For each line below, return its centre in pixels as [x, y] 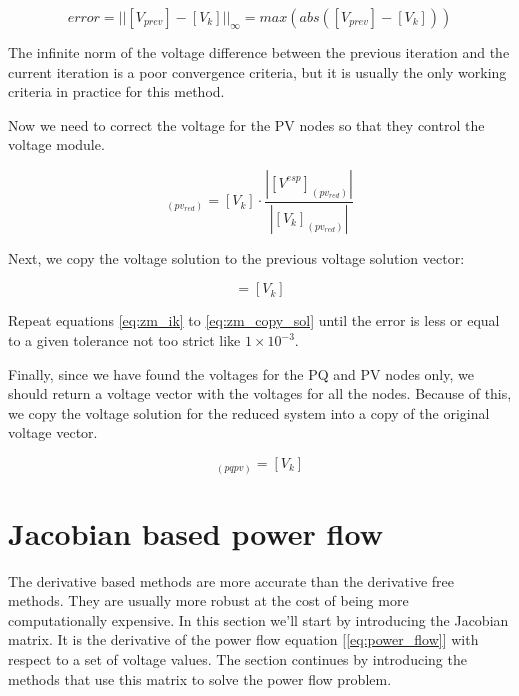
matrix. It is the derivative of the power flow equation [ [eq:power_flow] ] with [243, 639]
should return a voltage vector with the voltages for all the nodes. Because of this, [260, 393]
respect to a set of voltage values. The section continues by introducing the [237, 659]
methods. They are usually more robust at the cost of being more [208, 600]
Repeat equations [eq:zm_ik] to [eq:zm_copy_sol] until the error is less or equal [254, 320]
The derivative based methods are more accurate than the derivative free [231, 580]
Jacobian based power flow [195, 532]
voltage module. [56, 144]
